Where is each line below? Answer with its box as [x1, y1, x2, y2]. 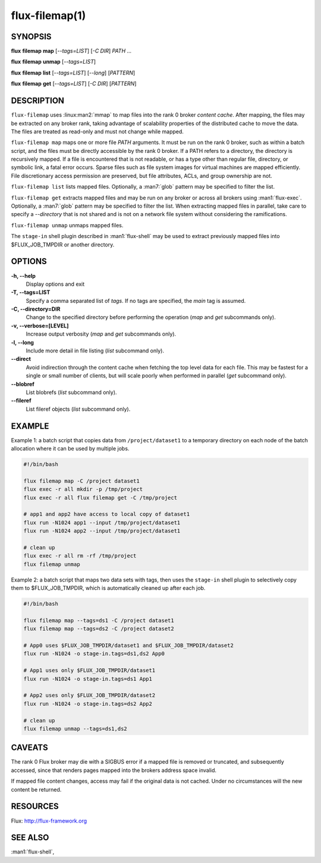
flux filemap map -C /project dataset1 [23, 477, 140, 484]
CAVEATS [11, 743, 48, 753]
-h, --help [11, 272, 36, 279]
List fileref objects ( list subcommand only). [26, 405, 131, 412]
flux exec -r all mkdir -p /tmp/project [23, 486, 143, 493]
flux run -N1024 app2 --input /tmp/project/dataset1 [23, 527, 181, 534]
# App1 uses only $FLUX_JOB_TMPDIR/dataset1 [23, 667, 156, 674]
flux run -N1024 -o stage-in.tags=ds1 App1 [23, 676, 153, 682]
